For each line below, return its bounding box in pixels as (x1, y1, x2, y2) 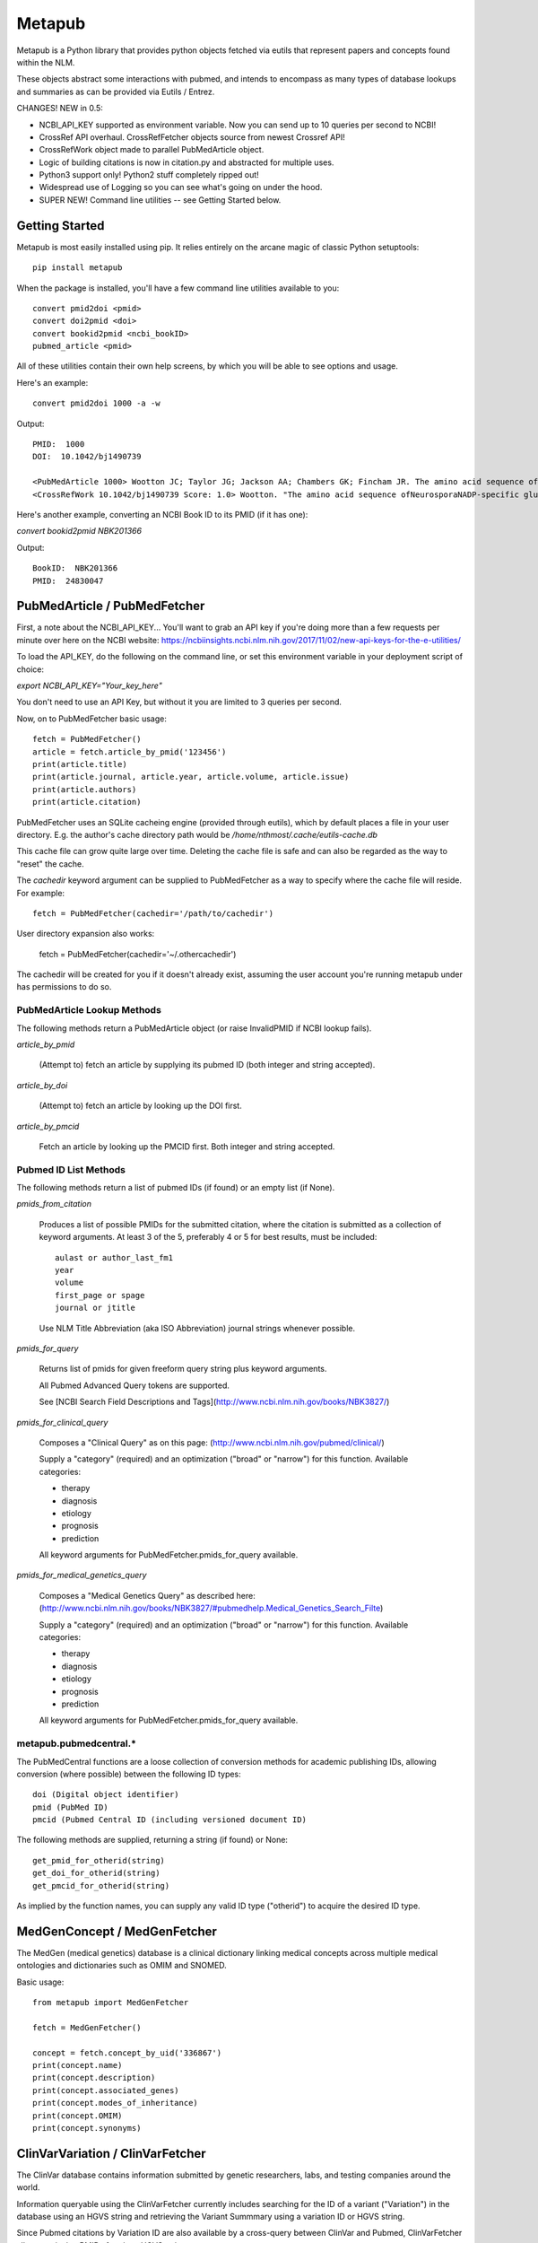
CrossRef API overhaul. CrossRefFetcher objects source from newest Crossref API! (39, 131, 345, 143)
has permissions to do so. (16, 982, 112, 992)
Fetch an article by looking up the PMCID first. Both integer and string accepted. (39, 1140, 335, 1152)
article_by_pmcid (16, 1121, 80, 1131)
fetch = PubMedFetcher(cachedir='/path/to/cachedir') (32, 908, 273, 919)
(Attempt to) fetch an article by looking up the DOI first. (39, 1100, 242, 1112)
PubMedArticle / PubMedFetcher (16, 598, 205, 614)
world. (16, 2182, 40, 2193)
